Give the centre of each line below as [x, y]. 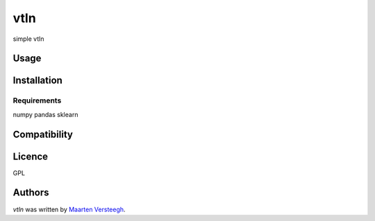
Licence [31, 156]
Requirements [37, 100]
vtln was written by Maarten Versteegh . [69, 209]
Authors [31, 193]
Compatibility [43, 134]
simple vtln [28, 39]
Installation [37, 81]
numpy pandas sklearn [45, 114]
